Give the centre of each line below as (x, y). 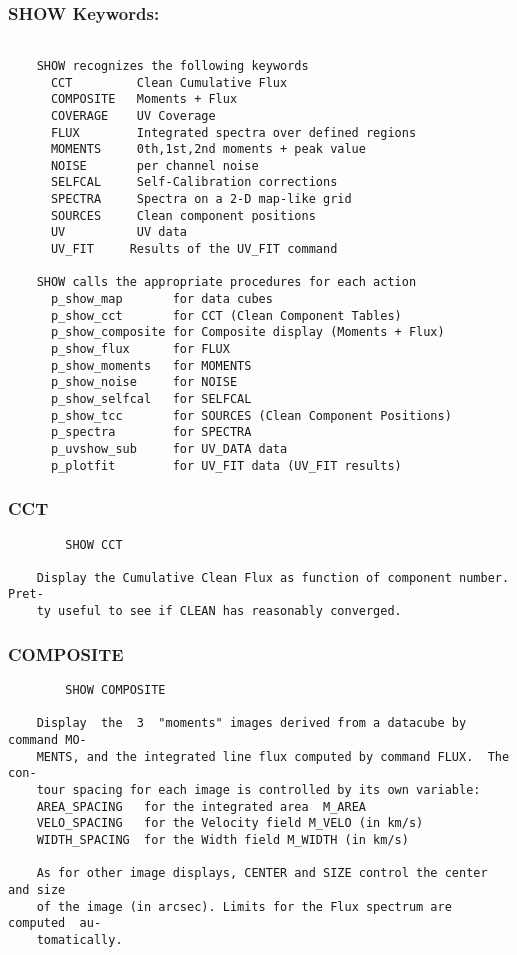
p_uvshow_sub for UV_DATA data (169, 448)
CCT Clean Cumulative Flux (169, 82)
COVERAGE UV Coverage (133, 115)
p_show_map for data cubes (161, 299)
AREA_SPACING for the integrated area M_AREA (201, 806)
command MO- (47, 739)
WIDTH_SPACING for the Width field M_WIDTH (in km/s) (222, 839)
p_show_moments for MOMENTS (151, 365)
